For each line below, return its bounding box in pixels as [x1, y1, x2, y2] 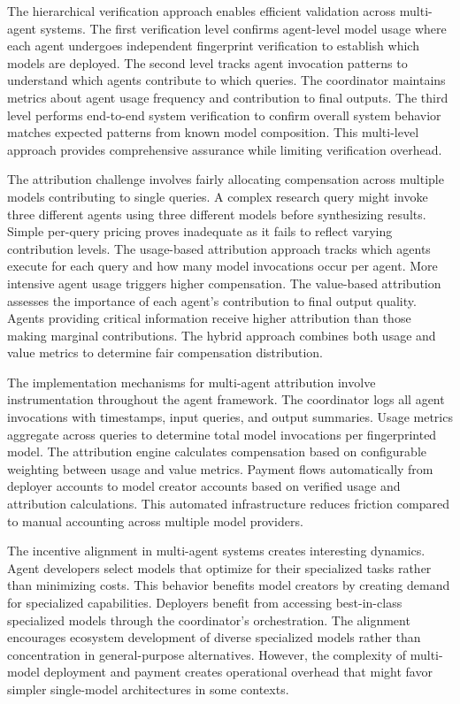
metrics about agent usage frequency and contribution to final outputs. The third [7, 88, 448, 106]
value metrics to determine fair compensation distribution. [7, 343, 324, 362]
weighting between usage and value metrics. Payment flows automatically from [7, 459, 433, 478]
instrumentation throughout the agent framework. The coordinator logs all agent [7, 390, 445, 409]
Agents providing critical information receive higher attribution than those [7, 309, 411, 327]
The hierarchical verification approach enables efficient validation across [7, 2, 396, 19]
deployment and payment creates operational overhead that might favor [43, 662, 433, 681]
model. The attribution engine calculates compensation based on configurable [7, 442, 426, 461]
